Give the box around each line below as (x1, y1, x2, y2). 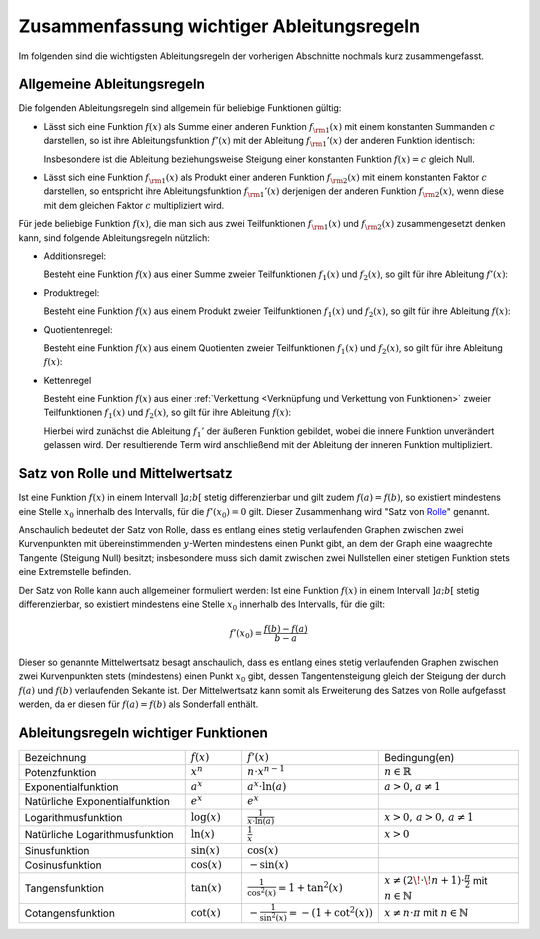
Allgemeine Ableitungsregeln (18, 76, 205, 93)
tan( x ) (190, 881, 222, 894)
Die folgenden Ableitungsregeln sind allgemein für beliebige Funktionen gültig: (18, 102, 342, 114)
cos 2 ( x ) (246, 885, 277, 899)
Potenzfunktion (24, 765, 97, 779)
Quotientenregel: (43, 323, 114, 335)
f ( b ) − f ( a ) (263, 623, 309, 635)
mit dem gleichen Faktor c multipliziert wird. (43, 199, 225, 211)
